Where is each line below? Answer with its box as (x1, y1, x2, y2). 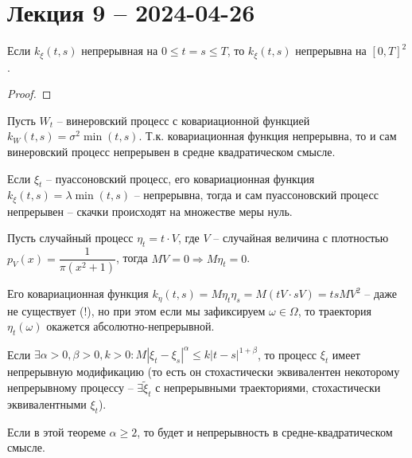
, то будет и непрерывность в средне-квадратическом (137, 423, 393, 440)
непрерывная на (81, 42, 158, 59)
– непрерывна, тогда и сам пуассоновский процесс (134, 186, 379, 203)
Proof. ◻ (7, 85, 52, 102)
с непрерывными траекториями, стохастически (155, 379, 381, 396)
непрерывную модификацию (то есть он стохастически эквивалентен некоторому (7, 363, 400, 380)
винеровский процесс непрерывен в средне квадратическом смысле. (7, 143, 336, 159)
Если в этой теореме (7, 423, 106, 440)
